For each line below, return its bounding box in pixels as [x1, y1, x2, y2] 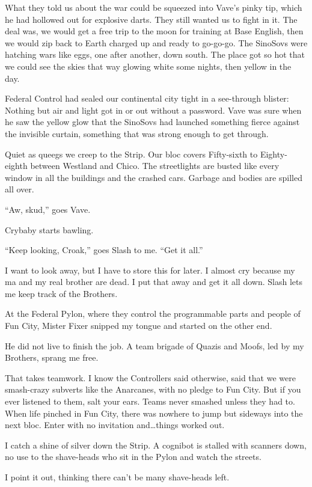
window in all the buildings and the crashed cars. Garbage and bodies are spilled [5, 171, 302, 183]
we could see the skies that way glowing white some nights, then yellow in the [5, 60, 292, 72]
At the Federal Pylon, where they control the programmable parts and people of [5, 307, 301, 320]
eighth [5, 159, 28, 172]
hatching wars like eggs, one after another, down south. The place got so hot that [5, 48, 305, 61]
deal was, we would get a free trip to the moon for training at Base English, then [5, 25, 304, 37]
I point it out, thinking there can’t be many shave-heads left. [5, 471, 230, 483]
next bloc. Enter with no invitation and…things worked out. [5, 418, 225, 431]
